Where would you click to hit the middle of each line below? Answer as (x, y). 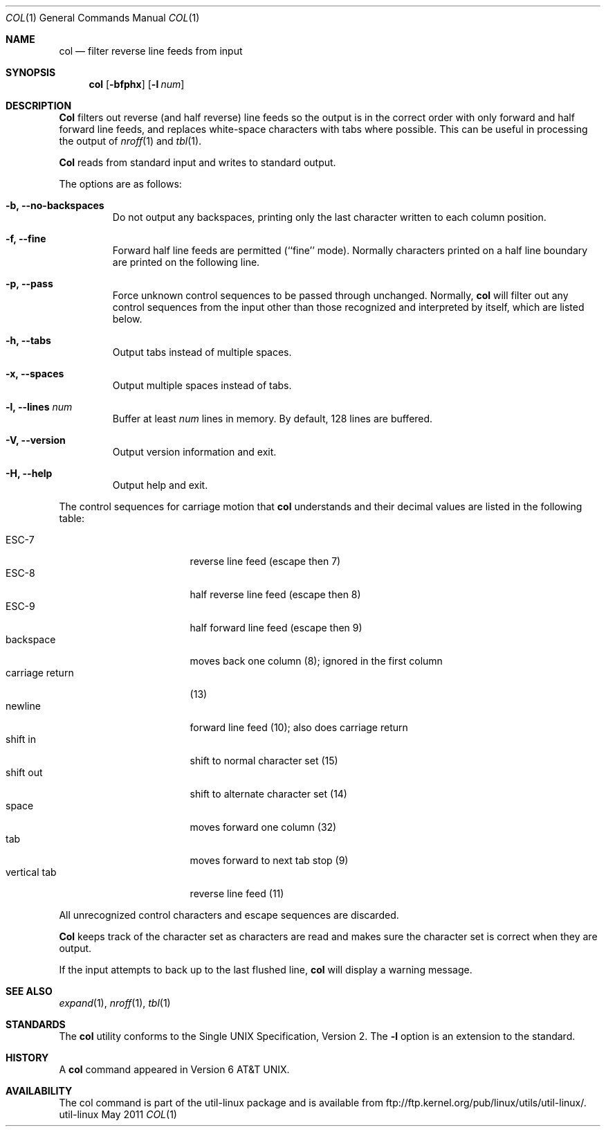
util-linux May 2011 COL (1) (118, 1114)
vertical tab (31, 872)
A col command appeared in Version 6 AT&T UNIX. (174, 1069)
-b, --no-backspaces (55, 205)
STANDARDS (36, 1024)
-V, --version (36, 440)
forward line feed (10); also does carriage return (299, 727)
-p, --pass (29, 284)
